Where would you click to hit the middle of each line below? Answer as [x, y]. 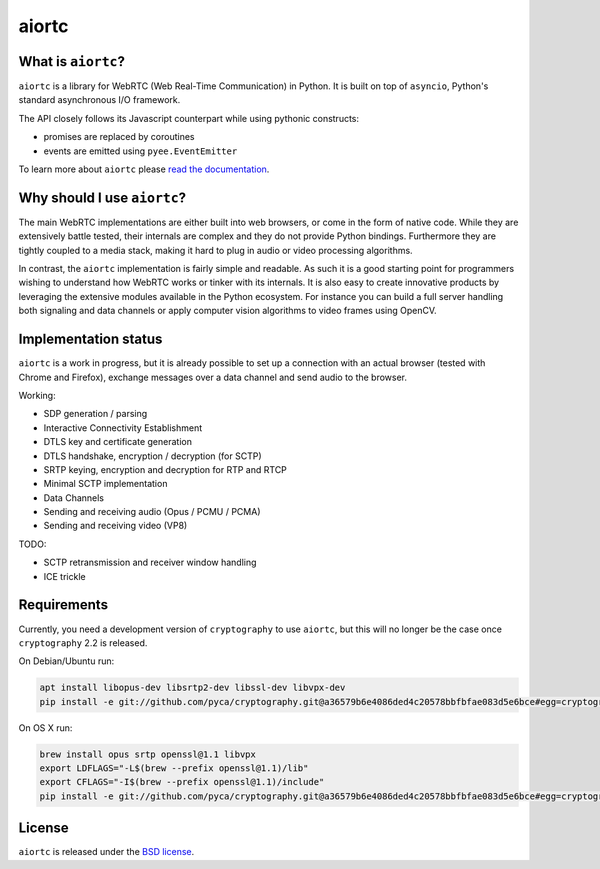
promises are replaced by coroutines [119, 137]
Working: [37, 395]
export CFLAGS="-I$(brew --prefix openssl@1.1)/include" [182, 782]
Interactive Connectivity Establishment [123, 427]
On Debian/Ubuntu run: [66, 661]
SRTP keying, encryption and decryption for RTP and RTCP [165, 469]
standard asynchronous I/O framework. [99, 100]
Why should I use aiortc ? [102, 197]
